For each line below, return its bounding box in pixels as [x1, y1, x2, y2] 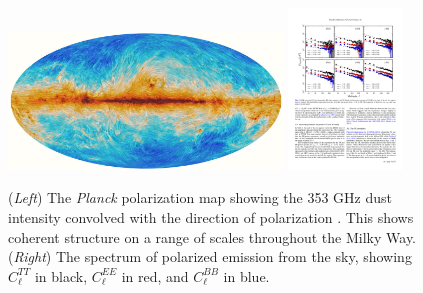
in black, [34, 265, 88, 286]
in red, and [121, 265, 189, 286]
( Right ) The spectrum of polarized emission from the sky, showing [8, 246, 412, 267]
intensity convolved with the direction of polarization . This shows [8, 207, 414, 228]
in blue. [223, 265, 270, 286]
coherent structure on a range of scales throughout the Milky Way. [8, 226, 417, 247]
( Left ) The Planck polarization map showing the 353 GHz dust [8, 187, 393, 208]
